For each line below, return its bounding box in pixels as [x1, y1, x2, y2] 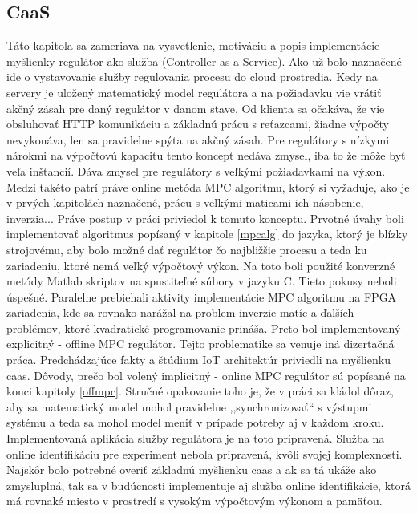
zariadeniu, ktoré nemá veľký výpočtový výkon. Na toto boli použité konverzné [6, 257, 395, 273]
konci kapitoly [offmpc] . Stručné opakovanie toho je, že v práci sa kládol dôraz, [6, 382, 394, 399]
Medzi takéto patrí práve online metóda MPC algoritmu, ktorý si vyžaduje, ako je [6, 178, 410, 195]
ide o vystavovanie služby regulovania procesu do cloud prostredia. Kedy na [6, 68, 378, 85]
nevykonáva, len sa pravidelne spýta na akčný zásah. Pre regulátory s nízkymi [6, 131, 390, 148]
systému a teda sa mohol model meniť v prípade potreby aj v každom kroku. [6, 414, 384, 431]
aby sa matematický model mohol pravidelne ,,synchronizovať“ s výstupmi [6, 398, 372, 415]
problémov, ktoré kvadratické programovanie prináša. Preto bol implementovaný [6, 319, 401, 336]
